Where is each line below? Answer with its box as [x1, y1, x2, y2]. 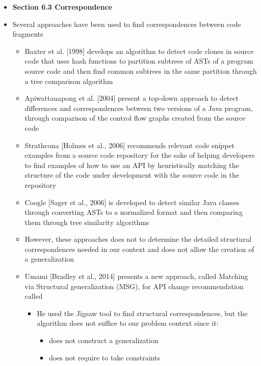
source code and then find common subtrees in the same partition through [24, 65, 257, 76]
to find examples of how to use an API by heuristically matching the [24, 159, 239, 170]
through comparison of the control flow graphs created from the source [24, 112, 246, 123]
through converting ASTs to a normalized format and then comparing [24, 207, 243, 217]
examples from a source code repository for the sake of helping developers [24, 150, 255, 160]
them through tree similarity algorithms [24, 216, 149, 227]
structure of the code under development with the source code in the [24, 170, 239, 180]
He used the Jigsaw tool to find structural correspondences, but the [37, 307, 248, 318]
